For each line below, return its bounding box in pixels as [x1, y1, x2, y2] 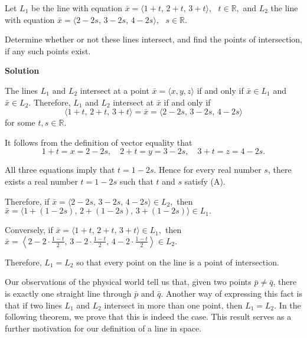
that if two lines [5, 298, 62, 311]
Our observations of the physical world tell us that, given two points [5, 275, 252, 288]
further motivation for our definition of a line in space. [5, 321, 202, 334]
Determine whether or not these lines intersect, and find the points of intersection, [5, 33, 302, 45]
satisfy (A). [184, 175, 226, 187]
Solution [5, 64, 40, 77]
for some [5, 116, 35, 129]
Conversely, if [5, 224, 53, 236]
